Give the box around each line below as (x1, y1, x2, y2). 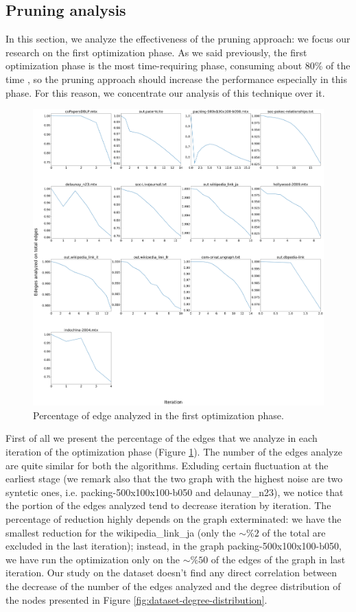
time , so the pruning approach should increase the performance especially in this (5, 71, 347, 86)
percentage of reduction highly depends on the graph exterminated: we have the (5, 511, 342, 526)
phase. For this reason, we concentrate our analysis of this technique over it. (5, 85, 325, 99)
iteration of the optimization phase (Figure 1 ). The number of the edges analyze (5, 444, 342, 458)
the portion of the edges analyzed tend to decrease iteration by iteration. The (5, 498, 331, 513)
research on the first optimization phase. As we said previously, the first (5, 45, 307, 59)
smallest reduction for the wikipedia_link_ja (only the (5, 525, 236, 539)
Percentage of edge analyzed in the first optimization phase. (33, 408, 284, 422)
